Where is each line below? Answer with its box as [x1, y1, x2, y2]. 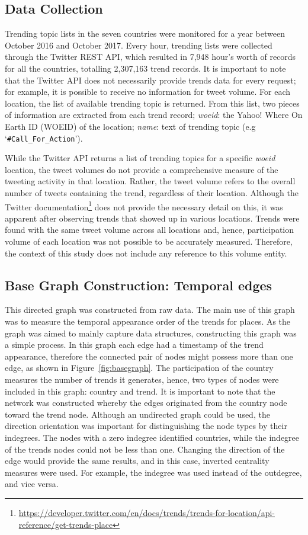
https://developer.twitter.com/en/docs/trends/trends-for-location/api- [18, 506, 275, 518]
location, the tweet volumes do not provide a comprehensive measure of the [5, 163, 278, 175]
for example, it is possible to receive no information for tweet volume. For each [5, 85, 291, 98]
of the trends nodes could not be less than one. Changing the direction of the [5, 443, 285, 455]
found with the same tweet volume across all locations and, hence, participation [5, 223, 294, 236]
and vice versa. [5, 478, 59, 490]
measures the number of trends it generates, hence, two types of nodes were [5, 373, 279, 385]
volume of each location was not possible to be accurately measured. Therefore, [5, 235, 293, 248]
